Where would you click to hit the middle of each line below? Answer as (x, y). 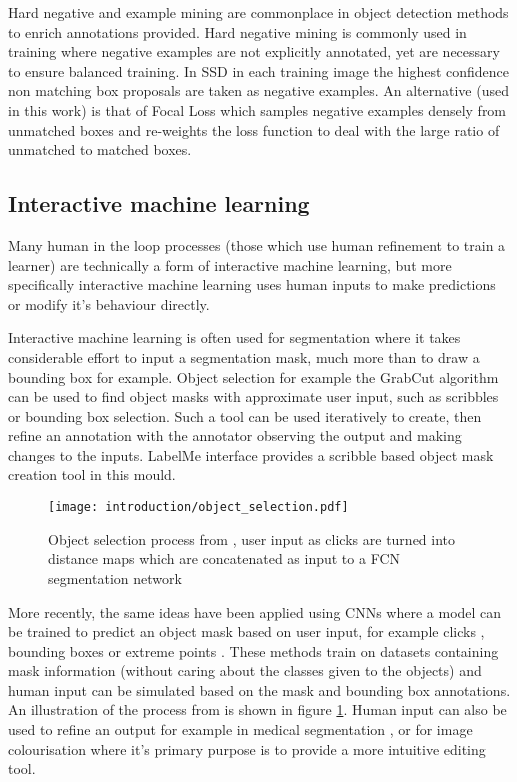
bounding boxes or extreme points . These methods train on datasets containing (253, 650)
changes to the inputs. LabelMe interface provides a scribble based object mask (251, 454)
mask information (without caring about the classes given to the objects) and (245, 670)
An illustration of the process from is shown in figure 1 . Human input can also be (257, 709)
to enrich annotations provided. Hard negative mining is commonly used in (237, 31)
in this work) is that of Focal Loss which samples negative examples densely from (257, 109)
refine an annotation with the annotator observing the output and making (235, 435)
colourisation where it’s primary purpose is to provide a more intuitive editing (247, 748)
